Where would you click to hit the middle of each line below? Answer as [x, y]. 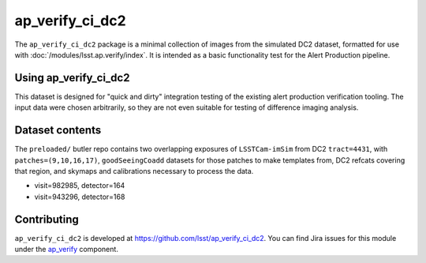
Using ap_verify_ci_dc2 [72, 78]
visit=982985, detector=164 [80, 186]
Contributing [47, 219]
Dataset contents [58, 130]
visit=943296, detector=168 [80, 197]
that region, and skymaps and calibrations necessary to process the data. [134, 171]
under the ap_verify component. [66, 249]
